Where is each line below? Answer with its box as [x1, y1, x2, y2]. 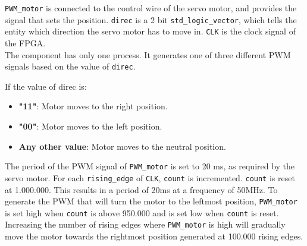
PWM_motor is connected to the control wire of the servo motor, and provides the [5, 2, 297, 14]
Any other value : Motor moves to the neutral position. [18, 140, 226, 152]
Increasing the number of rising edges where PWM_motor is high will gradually [5, 218, 286, 231]
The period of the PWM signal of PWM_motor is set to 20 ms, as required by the [5, 160, 295, 172]
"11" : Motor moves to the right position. [18, 100, 168, 112]
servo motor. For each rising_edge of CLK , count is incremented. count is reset [5, 171, 295, 184]
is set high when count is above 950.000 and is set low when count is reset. [5, 206, 279, 219]
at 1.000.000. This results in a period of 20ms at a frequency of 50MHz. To [5, 183, 278, 195]
